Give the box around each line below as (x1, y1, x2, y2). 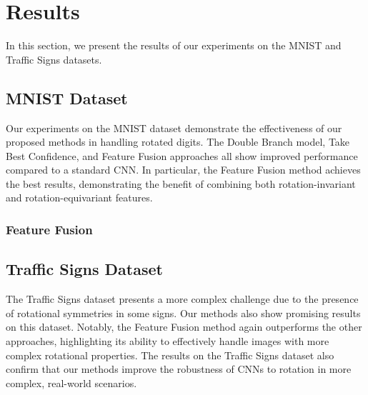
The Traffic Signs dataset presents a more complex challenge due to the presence (6, 291, 359, 306)
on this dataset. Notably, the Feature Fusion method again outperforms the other (6, 319, 362, 334)
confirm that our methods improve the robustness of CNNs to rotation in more (6, 361, 352, 376)
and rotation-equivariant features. (6, 190, 153, 205)
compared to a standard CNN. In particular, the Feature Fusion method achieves (6, 162, 361, 177)
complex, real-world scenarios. (6, 375, 137, 390)
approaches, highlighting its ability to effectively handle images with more (6, 333, 329, 348)
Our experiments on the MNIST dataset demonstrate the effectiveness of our (6, 120, 342, 135)
